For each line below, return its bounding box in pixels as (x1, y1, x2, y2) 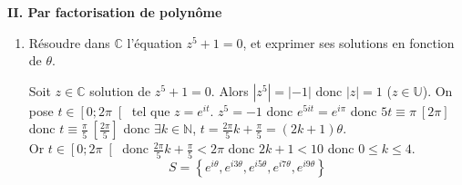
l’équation (127, 33, 182, 52)
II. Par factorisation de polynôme (7, 3, 222, 21)
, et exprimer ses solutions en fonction (242, 33, 455, 52)
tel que (131, 101, 170, 120)
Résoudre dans (28, 33, 110, 52)
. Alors (210, 81, 249, 100)
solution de (89, 81, 151, 100)
